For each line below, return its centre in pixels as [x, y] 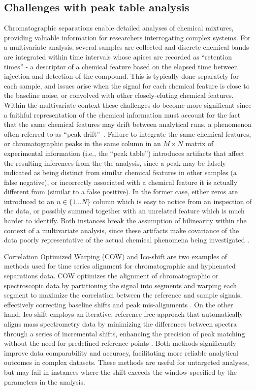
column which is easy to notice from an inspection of [172, 201]
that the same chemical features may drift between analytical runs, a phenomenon [128, 124]
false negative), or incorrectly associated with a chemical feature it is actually [121, 182]
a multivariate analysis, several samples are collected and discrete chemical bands [127, 47]
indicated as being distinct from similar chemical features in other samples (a [120, 172]
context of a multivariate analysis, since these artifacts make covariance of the [122, 230]
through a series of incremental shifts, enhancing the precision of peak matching [125, 333]
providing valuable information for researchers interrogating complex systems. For [127, 37]
